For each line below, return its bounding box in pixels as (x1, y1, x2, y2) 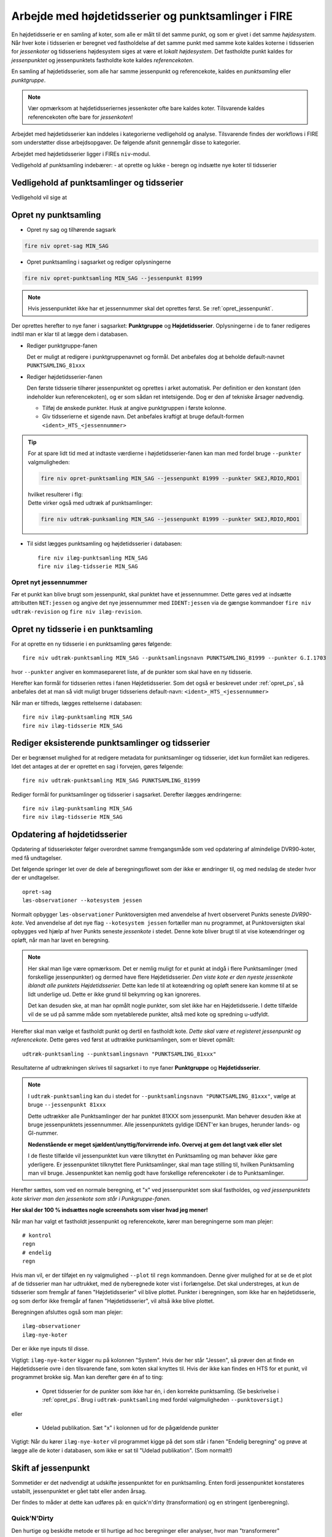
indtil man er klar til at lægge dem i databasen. (11, 331, 129, 338)
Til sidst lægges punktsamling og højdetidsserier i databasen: (26, 540, 182, 547)
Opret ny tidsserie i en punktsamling (11, 624, 153, 634)
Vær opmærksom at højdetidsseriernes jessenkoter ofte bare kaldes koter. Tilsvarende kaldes (28, 105, 265, 112)
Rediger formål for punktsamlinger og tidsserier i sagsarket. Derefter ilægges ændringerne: (11, 791, 242, 798)
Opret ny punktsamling (11, 210, 101, 220)
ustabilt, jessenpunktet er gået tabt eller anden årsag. (11, 1488, 147, 1495)
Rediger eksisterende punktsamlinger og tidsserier (11, 738, 210, 748)
